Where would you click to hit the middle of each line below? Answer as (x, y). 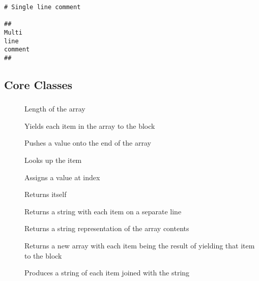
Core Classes (38, 84)
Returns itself (46, 194)
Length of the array (55, 109)
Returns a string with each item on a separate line (103, 211)
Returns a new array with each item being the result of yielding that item (140, 246)
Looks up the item (53, 160)
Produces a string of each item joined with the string (107, 273)
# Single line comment (42, 7)
